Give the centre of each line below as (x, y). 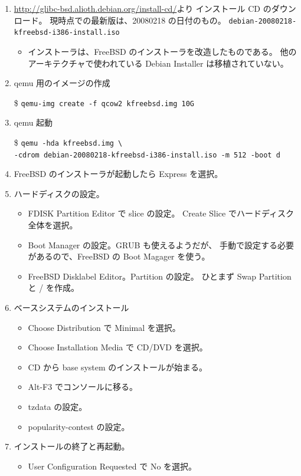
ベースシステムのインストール (71, 307)
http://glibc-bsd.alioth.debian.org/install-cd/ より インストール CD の (143, 8)
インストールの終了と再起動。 (72, 446)
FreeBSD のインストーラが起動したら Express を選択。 (118, 174)
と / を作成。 (53, 288)
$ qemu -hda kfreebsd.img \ (68, 142)
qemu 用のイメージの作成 (62, 83)
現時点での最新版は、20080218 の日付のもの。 (138, 20)
